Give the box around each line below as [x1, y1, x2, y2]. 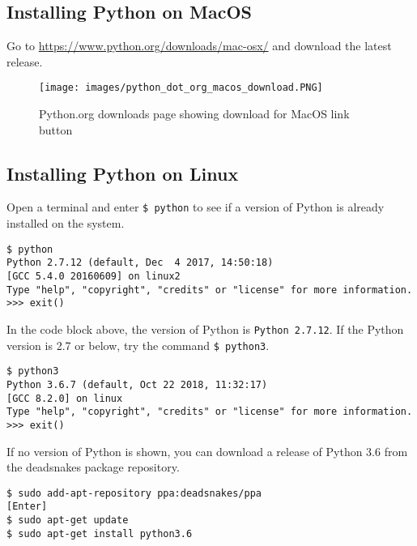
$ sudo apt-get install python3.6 [6, 527, 193, 540]
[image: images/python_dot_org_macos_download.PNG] [39, 82, 323, 94]
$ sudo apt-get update [6, 514, 129, 527]
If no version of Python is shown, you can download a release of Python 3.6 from [6, 442, 408, 459]
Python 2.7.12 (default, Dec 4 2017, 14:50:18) [6, 257, 274, 269]
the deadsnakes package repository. [6, 459, 180, 476]
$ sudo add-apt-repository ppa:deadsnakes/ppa [6, 487, 262, 499]
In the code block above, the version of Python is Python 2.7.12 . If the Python [6, 320, 404, 337]
